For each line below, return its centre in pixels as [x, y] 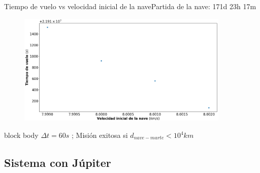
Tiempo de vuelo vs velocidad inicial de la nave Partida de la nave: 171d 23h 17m [130, 6]
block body [21, 135]
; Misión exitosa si [100, 135]
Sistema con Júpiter [58, 163]
